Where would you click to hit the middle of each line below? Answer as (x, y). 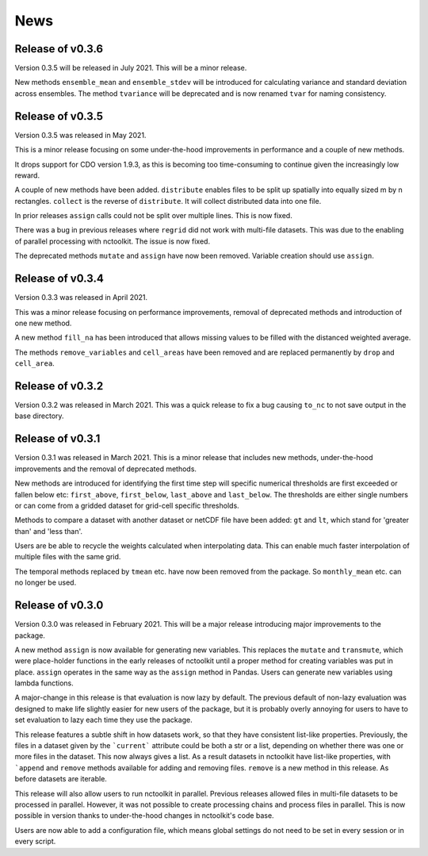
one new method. (43, 323)
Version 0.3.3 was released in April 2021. (81, 297)
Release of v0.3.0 (59, 606)
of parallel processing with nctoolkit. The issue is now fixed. (112, 241)
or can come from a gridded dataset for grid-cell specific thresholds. (127, 505)
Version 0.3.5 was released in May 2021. (80, 135)
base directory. (39, 416)
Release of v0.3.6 (59, 49)
